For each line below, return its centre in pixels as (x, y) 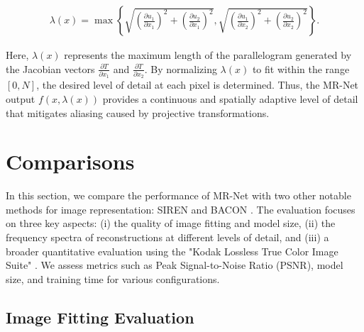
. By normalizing (181, 68)
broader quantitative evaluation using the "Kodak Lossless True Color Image (172, 251)
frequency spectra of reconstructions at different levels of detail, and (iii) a (167, 237)
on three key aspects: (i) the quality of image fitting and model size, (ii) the (171, 223)
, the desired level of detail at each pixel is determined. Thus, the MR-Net (198, 85)
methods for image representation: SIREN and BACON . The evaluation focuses (181, 209)
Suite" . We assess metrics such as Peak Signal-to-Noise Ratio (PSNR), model (175, 265)
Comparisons (70, 161)
